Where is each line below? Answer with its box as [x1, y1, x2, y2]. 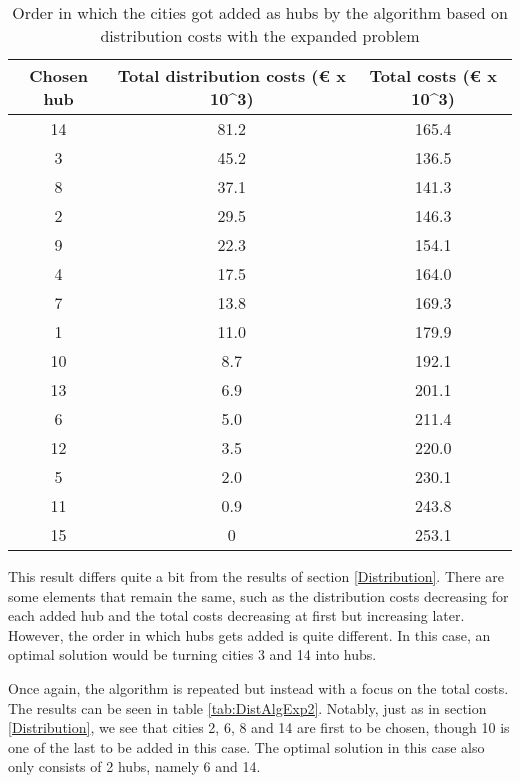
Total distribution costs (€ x [117, 64, 346, 87]
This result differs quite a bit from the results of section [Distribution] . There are [8, 566, 505, 586]
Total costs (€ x [369, 64, 497, 87]
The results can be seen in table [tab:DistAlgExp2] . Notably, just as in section [8, 697, 487, 718]
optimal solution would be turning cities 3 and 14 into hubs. [8, 644, 377, 665]
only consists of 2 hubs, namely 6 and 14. [8, 756, 261, 777]
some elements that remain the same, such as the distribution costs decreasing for [8, 585, 509, 606]
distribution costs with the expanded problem [100, 24, 420, 47]
